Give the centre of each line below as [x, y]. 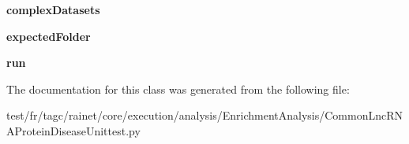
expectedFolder [49, 36]
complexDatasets [53, 9]
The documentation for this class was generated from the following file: [178, 89]
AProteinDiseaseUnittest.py [73, 130]
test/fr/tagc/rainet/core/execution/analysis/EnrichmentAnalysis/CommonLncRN [205, 115]
